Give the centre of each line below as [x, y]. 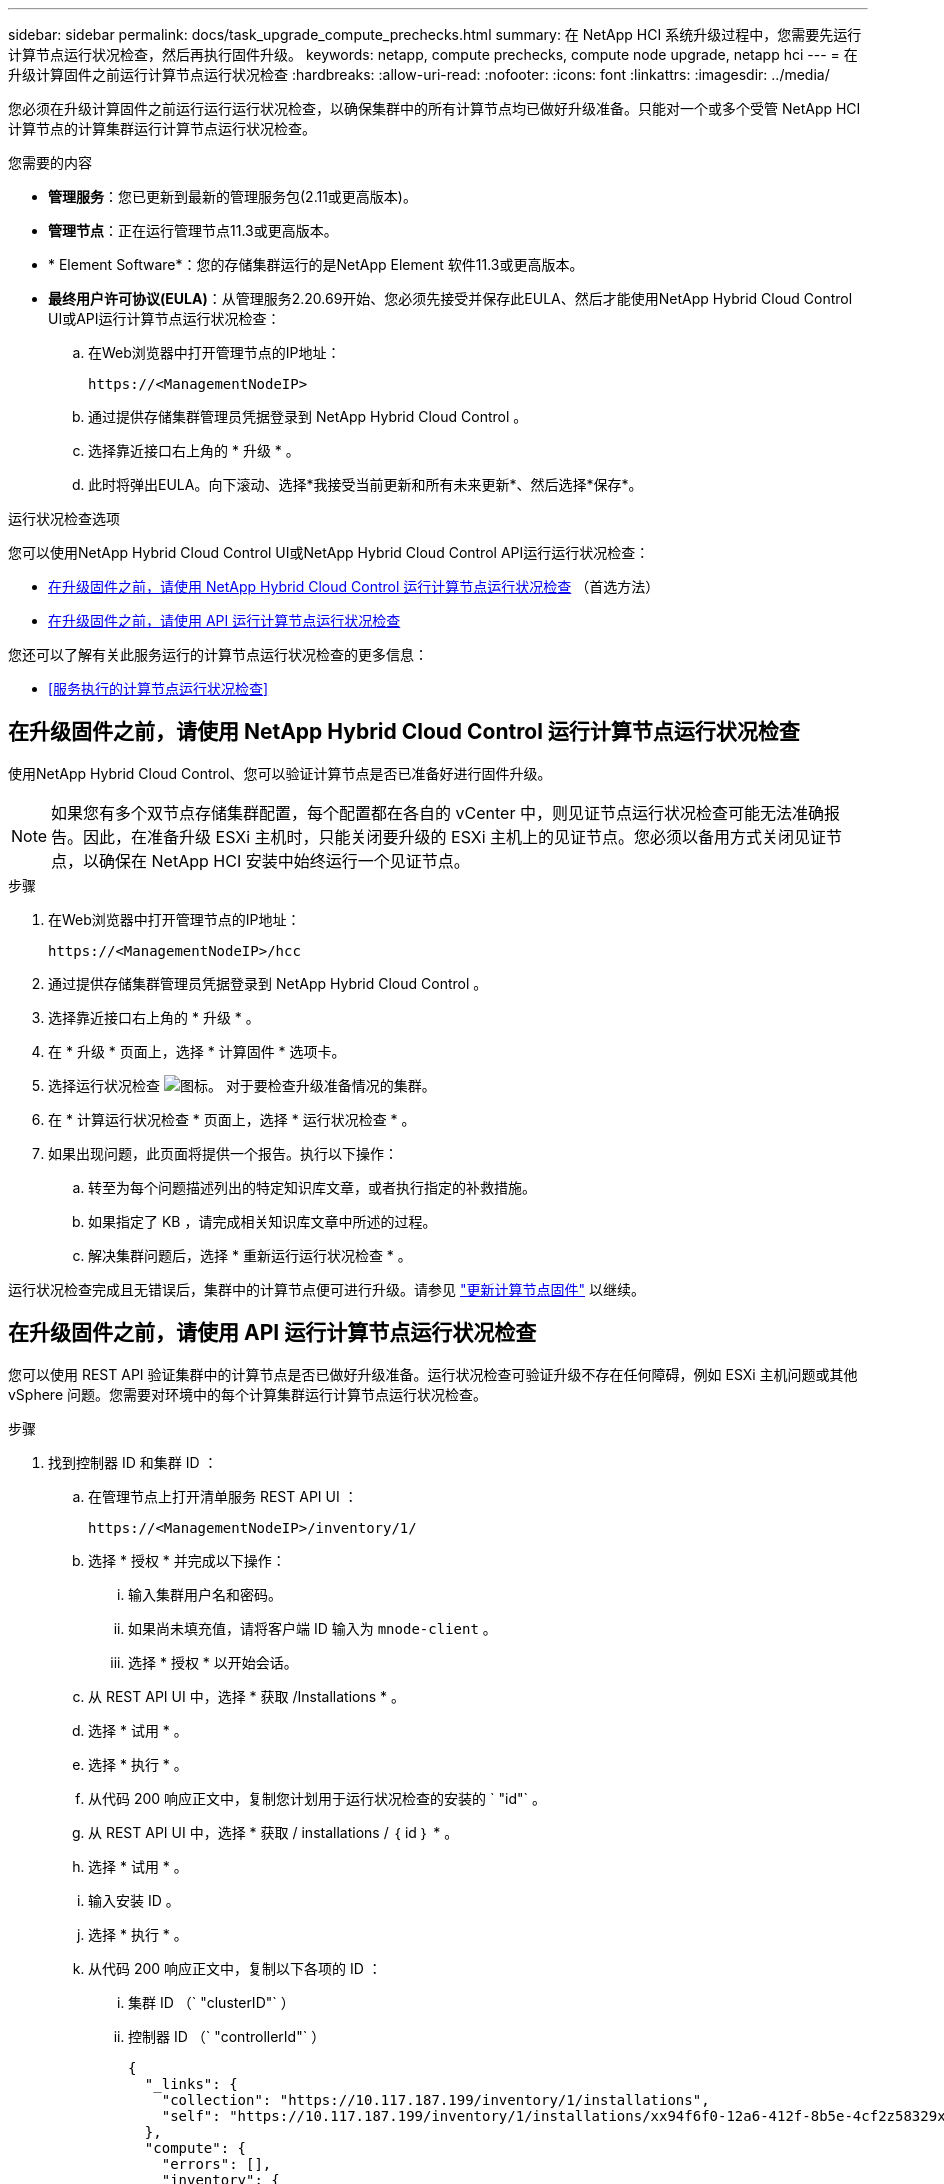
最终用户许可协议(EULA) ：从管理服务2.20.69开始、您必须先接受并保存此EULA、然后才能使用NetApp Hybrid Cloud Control [450, 298]
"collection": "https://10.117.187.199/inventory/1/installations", [435, 2099]
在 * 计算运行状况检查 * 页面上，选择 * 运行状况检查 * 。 [232, 1119]
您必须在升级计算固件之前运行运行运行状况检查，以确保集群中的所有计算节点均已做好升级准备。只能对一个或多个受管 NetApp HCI [434, 108]
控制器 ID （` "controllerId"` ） [227, 2036]
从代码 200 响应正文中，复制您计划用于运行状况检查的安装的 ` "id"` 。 [317, 1798]
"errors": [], [216, 2163]
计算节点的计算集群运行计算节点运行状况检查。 [162, 128]
